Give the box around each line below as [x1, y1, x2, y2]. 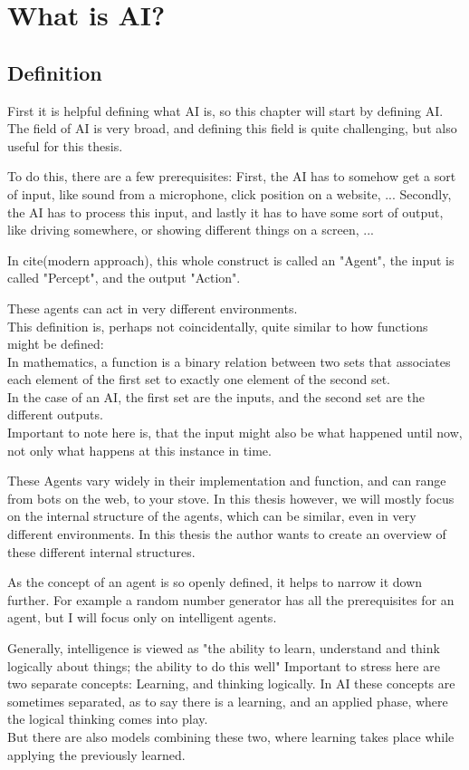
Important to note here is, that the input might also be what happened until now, [7, 423, 463, 442]
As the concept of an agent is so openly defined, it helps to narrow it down [7, 573, 423, 592]
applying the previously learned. [7, 745, 186, 764]
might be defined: [7, 334, 104, 353]
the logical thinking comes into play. [7, 709, 208, 728]
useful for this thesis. [7, 136, 123, 155]
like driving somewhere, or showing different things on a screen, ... [7, 220, 374, 239]
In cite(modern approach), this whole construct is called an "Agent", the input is [7, 250, 455, 269]
